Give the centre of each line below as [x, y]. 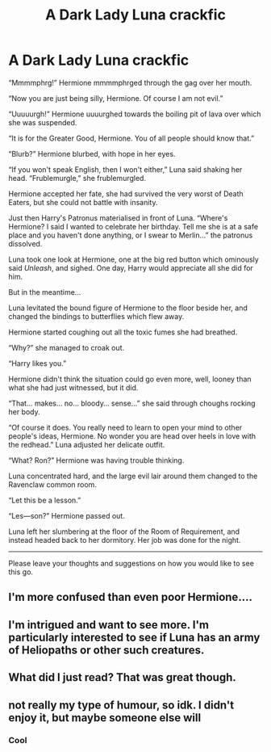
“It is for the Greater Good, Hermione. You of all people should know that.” [131, 138]
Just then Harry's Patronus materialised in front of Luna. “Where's [118, 218]
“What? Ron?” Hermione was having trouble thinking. [96, 460]
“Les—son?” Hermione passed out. [67, 515]
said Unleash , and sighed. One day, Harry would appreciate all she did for [131, 267]
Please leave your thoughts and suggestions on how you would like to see [131, 563]
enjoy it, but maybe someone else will [105, 718]
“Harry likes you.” [38, 363]
